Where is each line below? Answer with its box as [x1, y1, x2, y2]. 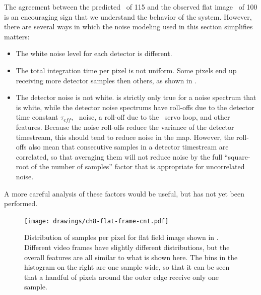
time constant [16, 112, 58, 122]
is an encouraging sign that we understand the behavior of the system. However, [4, 11, 252, 22]
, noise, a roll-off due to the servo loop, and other [71, 112, 230, 122]
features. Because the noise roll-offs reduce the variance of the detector [16, 121, 234, 132]
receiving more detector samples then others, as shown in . [16, 75, 197, 85]
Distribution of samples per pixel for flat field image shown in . [24, 232, 219, 242]
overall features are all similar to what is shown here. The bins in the [24, 252, 238, 262]
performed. [4, 198, 38, 209]
